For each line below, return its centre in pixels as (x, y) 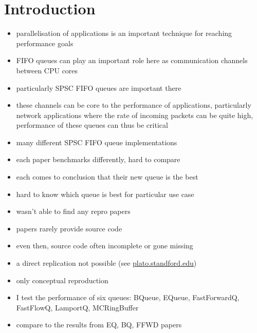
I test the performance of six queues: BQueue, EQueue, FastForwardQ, (128, 297)
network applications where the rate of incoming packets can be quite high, (135, 115)
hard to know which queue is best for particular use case (105, 194)
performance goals (45, 43)
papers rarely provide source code (69, 228)
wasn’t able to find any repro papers (73, 211)
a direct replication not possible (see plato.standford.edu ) (106, 263)
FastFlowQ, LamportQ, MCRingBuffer (77, 307)
